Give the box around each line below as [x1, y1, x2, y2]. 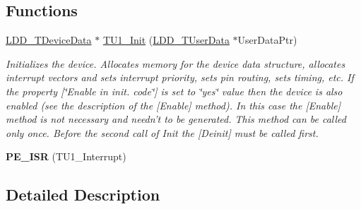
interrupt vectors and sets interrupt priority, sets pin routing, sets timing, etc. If [6, 70, 354, 85]
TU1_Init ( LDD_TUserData [102, 32, 230, 47]
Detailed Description [6, 184, 160, 205]
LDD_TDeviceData [6, 32, 92, 47]
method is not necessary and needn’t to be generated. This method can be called [6, 112, 346, 126]
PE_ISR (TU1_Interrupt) [6, 149, 126, 164]
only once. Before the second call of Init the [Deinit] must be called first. [6, 125, 319, 140]
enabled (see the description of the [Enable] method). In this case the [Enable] [6, 97, 341, 112]
